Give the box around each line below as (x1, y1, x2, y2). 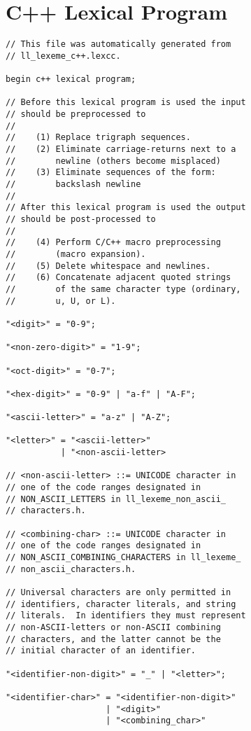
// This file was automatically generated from (6, 39, 231, 50)
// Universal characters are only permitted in (6, 587, 231, 597)
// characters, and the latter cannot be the (6, 634, 221, 644)
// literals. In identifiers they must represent (6, 611, 246, 621)
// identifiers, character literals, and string (6, 599, 236, 609)
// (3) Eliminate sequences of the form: (6, 167, 216, 178)
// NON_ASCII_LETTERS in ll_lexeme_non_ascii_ (6, 494, 226, 504)
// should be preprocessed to (6, 109, 146, 120)
